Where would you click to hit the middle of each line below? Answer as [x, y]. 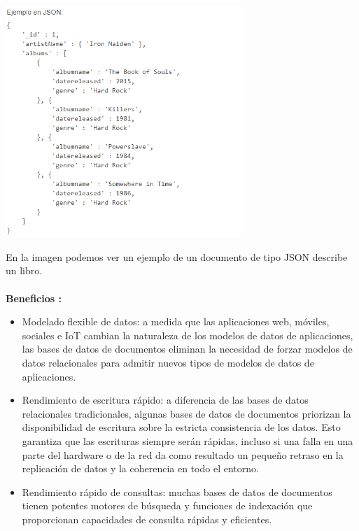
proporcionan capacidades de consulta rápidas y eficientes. [147, 519]
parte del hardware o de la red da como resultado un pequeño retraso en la [183, 454]
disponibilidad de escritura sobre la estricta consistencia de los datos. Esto [181, 427]
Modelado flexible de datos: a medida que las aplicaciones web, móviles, [176, 321]
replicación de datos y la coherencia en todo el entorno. [140, 468]
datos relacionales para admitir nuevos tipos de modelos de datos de [168, 362]
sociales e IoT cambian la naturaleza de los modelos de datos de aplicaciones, [188, 335]
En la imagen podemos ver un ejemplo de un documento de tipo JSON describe [177, 256]
